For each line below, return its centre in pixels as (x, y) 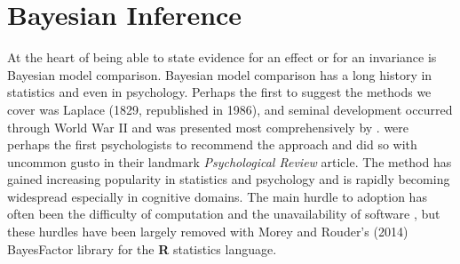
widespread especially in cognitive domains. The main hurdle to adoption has (217, 196)
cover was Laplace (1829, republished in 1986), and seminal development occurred (230, 109)
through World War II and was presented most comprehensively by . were (208, 127)
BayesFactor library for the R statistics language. (142, 248)
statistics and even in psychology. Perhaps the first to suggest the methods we (219, 92)
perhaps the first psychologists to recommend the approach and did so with (212, 144)
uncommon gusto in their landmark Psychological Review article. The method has (230, 161)
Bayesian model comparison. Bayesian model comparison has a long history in (220, 74)
